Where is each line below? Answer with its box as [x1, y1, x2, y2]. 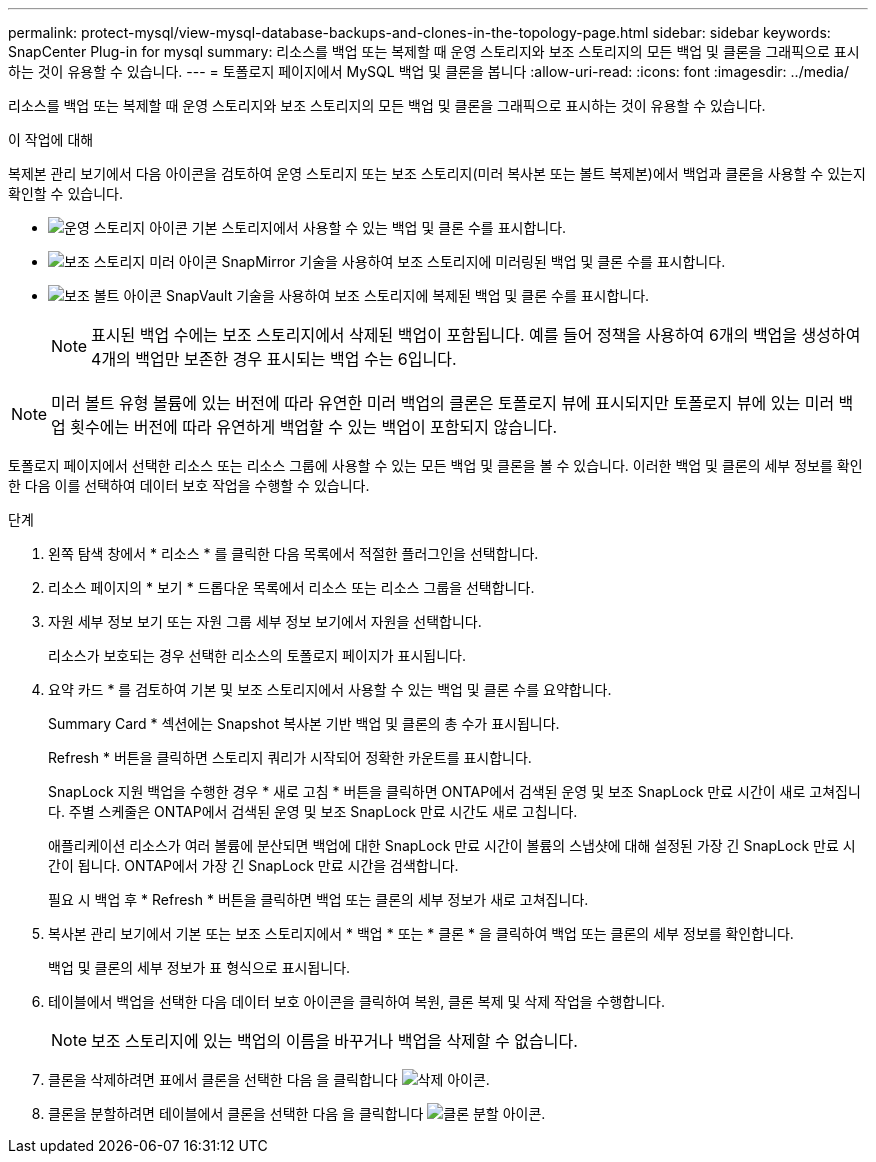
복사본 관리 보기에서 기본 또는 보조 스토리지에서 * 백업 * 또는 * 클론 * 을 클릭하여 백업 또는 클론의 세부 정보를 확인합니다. [48, 925, 794, 942]
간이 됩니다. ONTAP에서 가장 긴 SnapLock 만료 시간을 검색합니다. [48, 857, 459, 874]
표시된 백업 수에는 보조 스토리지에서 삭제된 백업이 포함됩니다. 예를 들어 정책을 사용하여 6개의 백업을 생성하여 [91, 325, 861, 345]
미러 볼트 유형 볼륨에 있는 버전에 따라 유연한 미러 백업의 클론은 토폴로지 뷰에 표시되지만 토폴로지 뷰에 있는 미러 [51, 393, 835, 413]
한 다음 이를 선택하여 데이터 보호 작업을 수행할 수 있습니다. [8, 477, 370, 494]
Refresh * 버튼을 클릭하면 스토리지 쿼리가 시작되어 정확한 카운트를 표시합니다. [48, 749, 532, 766]
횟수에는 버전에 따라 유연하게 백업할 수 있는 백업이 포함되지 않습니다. [70, 417, 557, 437]
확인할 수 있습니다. [8, 185, 123, 202]
